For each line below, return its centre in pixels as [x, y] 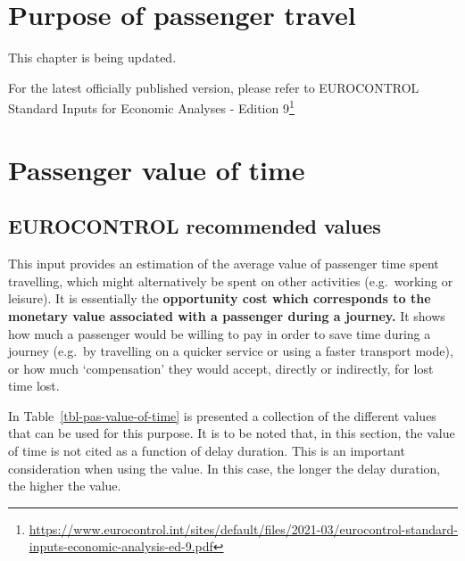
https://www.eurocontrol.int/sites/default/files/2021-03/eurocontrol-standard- [243, 528]
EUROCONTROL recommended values [195, 226]
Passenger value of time [157, 169]
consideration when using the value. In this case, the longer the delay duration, [224, 468]
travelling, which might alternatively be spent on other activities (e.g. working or [231, 280]
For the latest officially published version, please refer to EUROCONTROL [214, 87]
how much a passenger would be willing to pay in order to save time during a [220, 333]
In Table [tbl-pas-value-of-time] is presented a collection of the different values [222, 415]
